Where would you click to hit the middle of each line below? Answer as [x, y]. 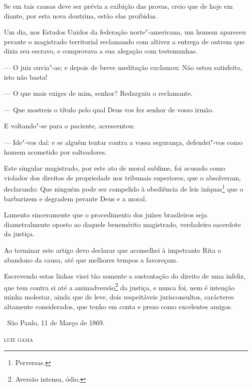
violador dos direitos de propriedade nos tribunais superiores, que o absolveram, [122, 177]
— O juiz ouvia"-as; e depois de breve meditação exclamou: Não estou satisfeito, [123, 67]
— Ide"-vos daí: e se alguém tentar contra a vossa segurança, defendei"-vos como [123, 142]
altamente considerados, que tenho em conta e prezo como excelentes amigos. [118, 306]
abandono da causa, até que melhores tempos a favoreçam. [91, 259]
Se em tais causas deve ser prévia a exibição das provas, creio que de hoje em [118, 6]
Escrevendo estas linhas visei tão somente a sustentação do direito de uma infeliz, [125, 276]
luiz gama [19, 339]
